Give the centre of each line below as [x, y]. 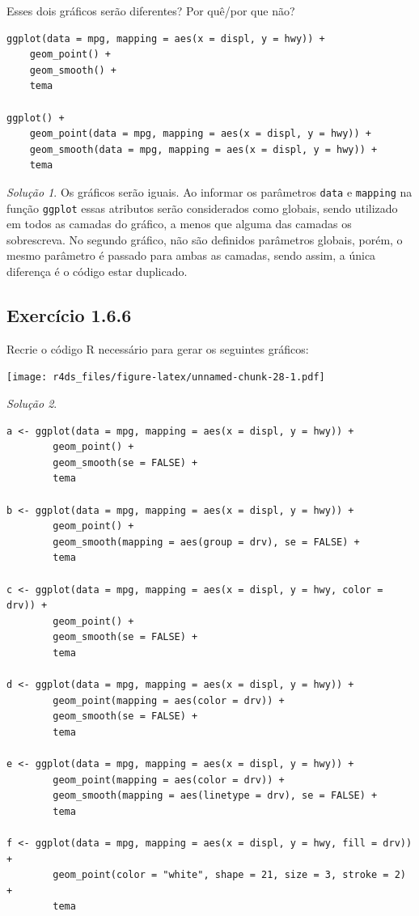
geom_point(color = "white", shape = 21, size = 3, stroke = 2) [229, 875]
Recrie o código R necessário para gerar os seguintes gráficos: [158, 348]
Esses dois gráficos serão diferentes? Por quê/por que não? [151, 11]
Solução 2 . [32, 403]
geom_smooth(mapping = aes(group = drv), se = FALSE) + [206, 542]
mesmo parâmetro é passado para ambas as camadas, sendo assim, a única [191, 255]
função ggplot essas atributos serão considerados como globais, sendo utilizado [202, 208]
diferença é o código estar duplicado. [97, 271]
